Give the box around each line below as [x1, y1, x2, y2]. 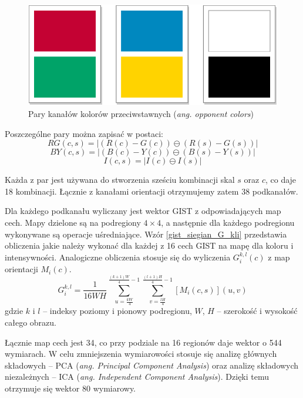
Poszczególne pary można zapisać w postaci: [5, 127, 163, 139]
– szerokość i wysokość [217, 305, 298, 317]
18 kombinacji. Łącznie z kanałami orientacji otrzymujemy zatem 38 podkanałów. [5, 185, 298, 197]
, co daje [265, 173, 297, 186]
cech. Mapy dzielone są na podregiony [5, 216, 141, 228]
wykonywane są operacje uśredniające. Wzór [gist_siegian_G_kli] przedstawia [5, 228, 287, 240]
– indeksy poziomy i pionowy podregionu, [43, 305, 192, 317]
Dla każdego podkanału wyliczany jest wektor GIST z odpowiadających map [5, 205, 281, 217]
